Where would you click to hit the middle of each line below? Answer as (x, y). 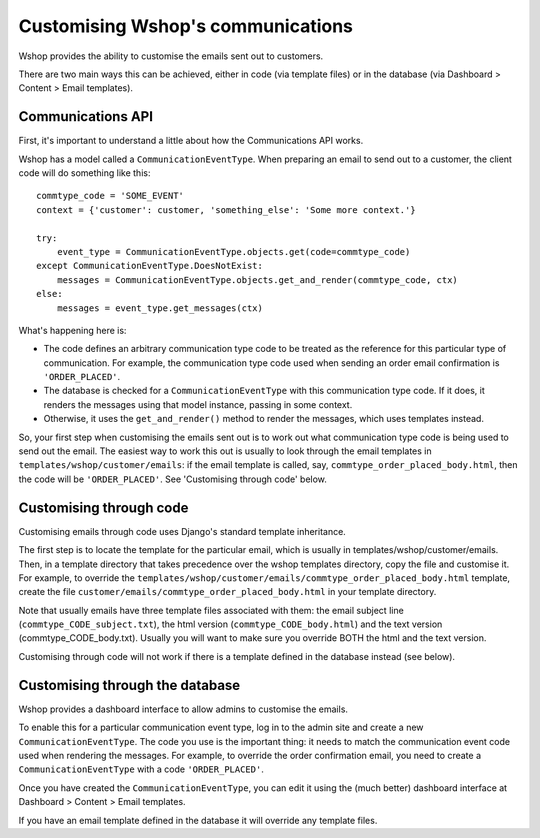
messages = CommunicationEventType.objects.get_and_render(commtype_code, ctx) (257, 279)
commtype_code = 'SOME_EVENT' (110, 196)
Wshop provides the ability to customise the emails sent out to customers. (171, 56)
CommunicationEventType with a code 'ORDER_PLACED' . (141, 769)
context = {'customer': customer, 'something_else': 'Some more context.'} (226, 209)
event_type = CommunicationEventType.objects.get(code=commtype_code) (233, 251)
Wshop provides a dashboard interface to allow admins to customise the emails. (183, 709)
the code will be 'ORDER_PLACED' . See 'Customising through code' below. (172, 479)
